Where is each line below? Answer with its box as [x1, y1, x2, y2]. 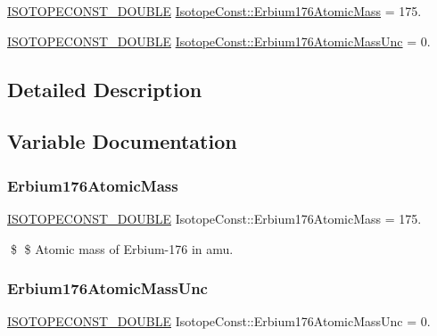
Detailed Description [7, 75, 202, 102]
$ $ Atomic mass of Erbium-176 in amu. [10, 239, 234, 258]
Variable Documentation [7, 127, 237, 155]
